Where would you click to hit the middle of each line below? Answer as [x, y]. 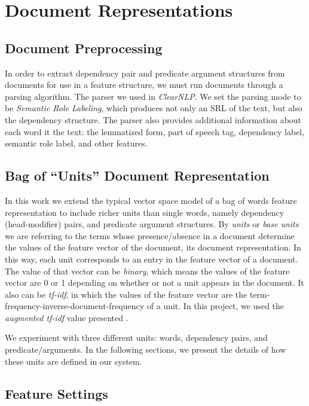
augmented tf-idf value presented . [67, 317]
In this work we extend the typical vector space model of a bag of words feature [151, 200]
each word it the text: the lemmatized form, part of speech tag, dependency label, [155, 131]
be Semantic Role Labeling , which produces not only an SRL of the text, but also [154, 108]
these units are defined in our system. [74, 361]
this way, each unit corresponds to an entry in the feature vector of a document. [152, 259]
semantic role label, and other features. [76, 143]
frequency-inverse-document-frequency [75, 306]
